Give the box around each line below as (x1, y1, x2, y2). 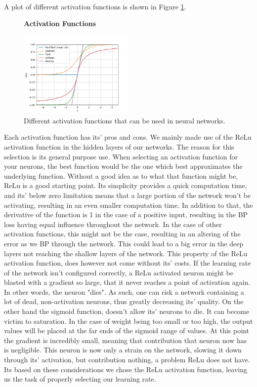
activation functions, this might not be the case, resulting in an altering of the (4, 229, 241, 239)
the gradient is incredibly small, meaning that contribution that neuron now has (4, 335, 247, 345)
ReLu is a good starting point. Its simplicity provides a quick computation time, (4, 180, 247, 191)
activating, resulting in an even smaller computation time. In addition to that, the (4, 199, 253, 210)
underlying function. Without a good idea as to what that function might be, (4, 170, 238, 181)
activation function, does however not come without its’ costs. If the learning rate (4, 258, 251, 268)
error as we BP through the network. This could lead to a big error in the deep (4, 238, 244, 248)
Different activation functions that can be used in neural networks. (24, 115, 225, 125)
